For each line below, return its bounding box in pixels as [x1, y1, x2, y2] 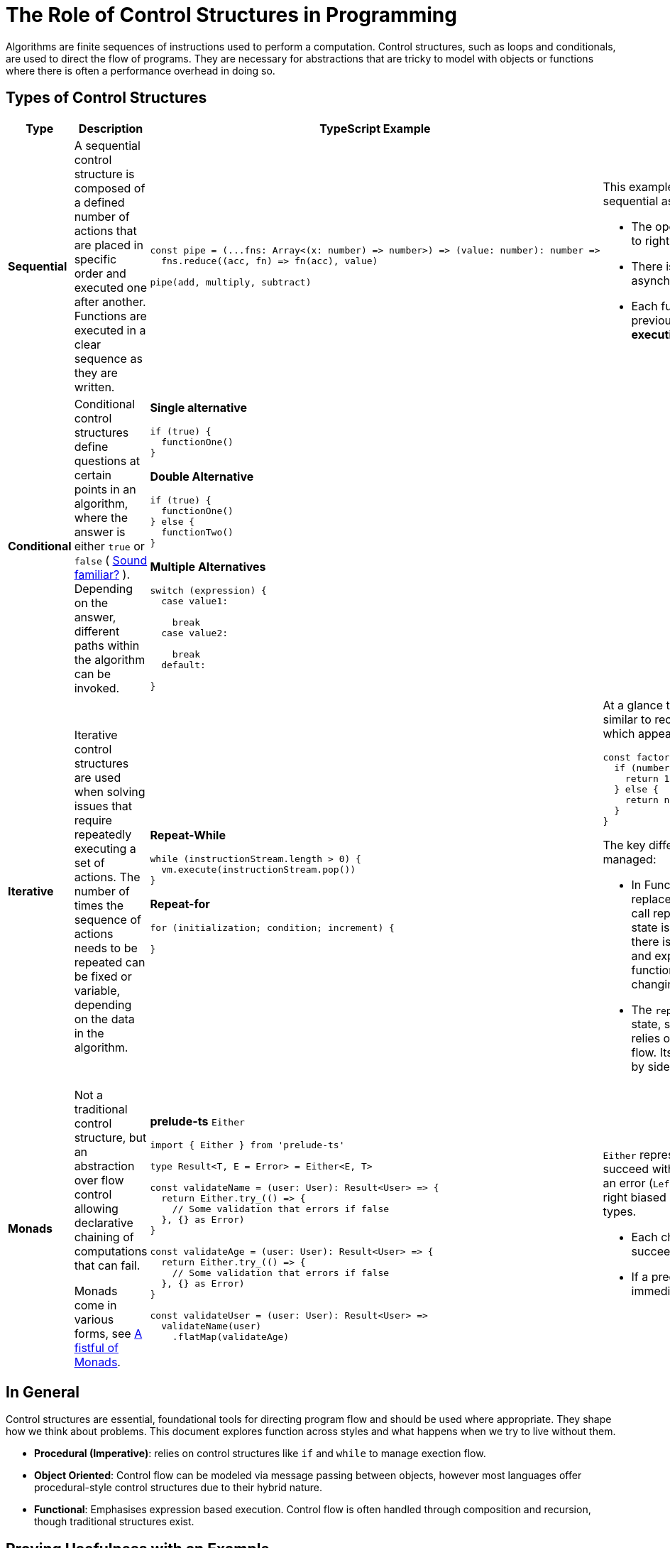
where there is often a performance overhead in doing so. [6, 64, 275, 77]
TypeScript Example [319, 121, 431, 136]
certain [74, 467, 111, 482]
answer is [74, 524, 126, 539]
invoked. [74, 680, 120, 695]
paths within [74, 638, 140, 653]
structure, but [74, 1130, 147, 1145]
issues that [74, 799, 133, 814]
